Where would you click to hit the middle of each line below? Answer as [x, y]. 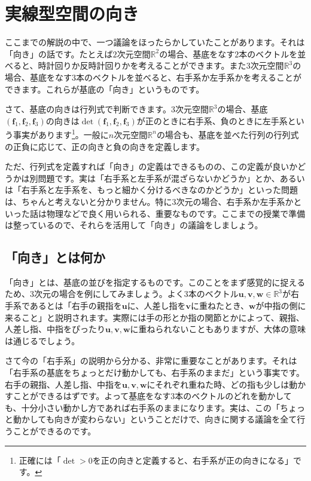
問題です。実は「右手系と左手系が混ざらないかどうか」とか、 [159, 178]
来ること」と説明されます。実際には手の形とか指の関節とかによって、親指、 [155, 317]
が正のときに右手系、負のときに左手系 [212, 120]
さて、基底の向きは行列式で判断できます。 [88, 109]
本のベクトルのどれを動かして [233, 396]
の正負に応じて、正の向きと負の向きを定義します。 [105, 146]
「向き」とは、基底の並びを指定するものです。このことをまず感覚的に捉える [155, 282]
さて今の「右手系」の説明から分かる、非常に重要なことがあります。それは [151, 361]
